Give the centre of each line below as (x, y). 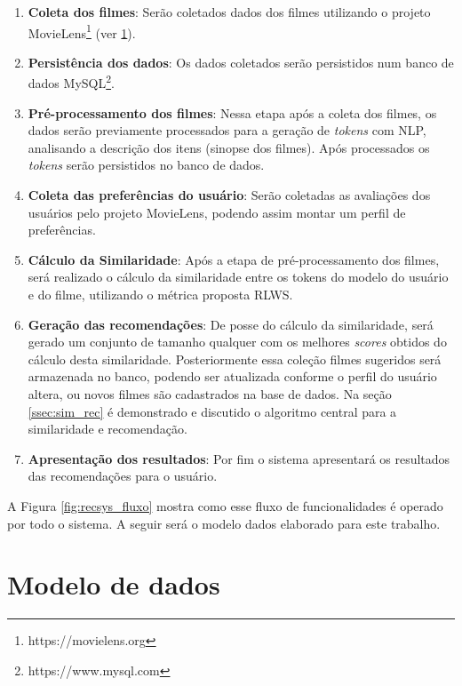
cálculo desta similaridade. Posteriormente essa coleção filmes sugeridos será (235, 359)
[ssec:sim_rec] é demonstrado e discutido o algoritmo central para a (212, 411)
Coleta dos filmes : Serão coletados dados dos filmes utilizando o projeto (229, 12)
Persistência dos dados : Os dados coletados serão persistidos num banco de (241, 62)
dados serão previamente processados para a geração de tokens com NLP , (227, 130)
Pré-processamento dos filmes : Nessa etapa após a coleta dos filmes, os (232, 112)
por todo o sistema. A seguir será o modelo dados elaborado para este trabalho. (224, 523)
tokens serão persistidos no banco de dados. (146, 165)
